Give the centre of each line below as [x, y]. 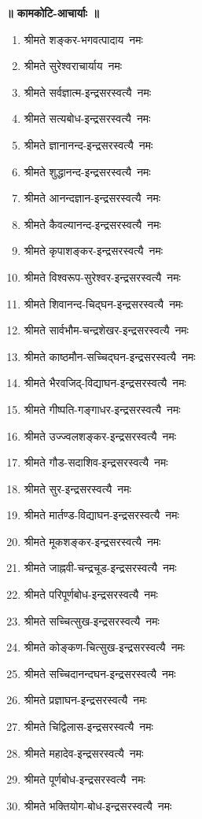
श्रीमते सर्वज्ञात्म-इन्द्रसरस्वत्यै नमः [88, 92]
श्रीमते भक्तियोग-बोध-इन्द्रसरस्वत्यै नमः [98, 805]
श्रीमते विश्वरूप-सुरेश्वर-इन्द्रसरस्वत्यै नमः [102, 277]
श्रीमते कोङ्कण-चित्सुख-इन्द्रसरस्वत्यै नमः [105, 647]
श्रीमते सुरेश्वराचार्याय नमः [73, 66]
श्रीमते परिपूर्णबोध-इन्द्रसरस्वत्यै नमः [91, 594]
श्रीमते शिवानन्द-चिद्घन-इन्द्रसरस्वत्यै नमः [103, 303]
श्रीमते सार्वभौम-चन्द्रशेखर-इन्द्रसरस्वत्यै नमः [106, 330]
